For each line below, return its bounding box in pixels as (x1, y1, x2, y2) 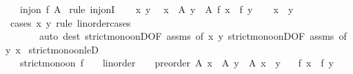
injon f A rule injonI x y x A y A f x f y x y (19, 2, 294, 16)
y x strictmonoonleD (6, 42, 99, 56)
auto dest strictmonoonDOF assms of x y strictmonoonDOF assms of (39, 29, 347, 43)
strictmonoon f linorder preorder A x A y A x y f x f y (19, 56, 334, 70)
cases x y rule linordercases (10, 15, 131, 29)
